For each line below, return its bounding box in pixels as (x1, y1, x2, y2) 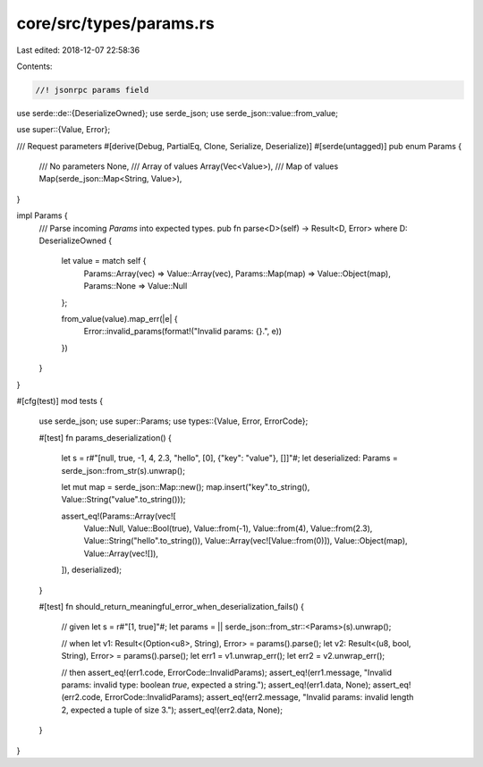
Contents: (16, 61, 53, 72)
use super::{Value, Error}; (16, 124, 111, 135)
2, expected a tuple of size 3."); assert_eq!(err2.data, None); (61, 704, 284, 715)
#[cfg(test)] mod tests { (16, 395, 103, 406)
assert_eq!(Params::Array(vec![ (61, 510, 176, 521)
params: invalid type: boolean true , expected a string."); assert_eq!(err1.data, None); (61, 679, 371, 690)
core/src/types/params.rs (16, 13, 215, 33)
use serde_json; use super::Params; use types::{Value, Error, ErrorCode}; (38, 416, 309, 426)
